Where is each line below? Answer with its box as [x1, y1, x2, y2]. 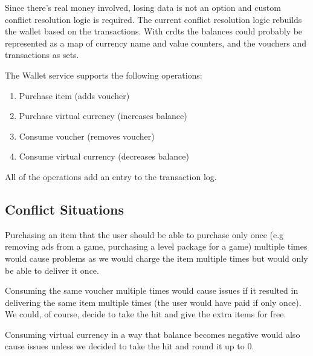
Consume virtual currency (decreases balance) [19, 150, 189, 163]
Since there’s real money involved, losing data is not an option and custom [5, 1, 281, 13]
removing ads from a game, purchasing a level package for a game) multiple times [5, 240, 308, 253]
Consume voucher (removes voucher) [19, 129, 155, 142]
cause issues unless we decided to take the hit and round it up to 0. [5, 340, 254, 352]
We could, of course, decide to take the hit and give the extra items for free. [5, 308, 286, 320]
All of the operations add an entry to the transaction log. [5, 170, 217, 183]
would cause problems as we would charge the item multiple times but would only [5, 251, 308, 264]
